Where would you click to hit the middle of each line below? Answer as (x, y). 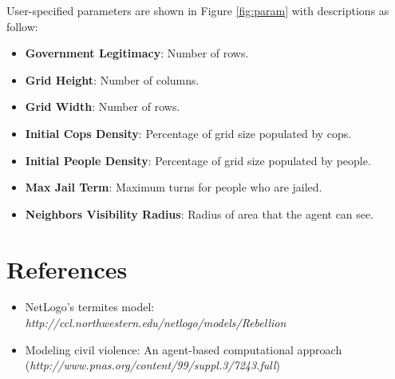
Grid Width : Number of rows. (103, 107)
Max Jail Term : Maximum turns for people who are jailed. (174, 187)
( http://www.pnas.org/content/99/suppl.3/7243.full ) (152, 365)
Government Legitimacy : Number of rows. (137, 53)
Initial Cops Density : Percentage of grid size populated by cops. (188, 133)
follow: (22, 26)
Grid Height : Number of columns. (112, 79)
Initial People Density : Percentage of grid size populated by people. (198, 160)
